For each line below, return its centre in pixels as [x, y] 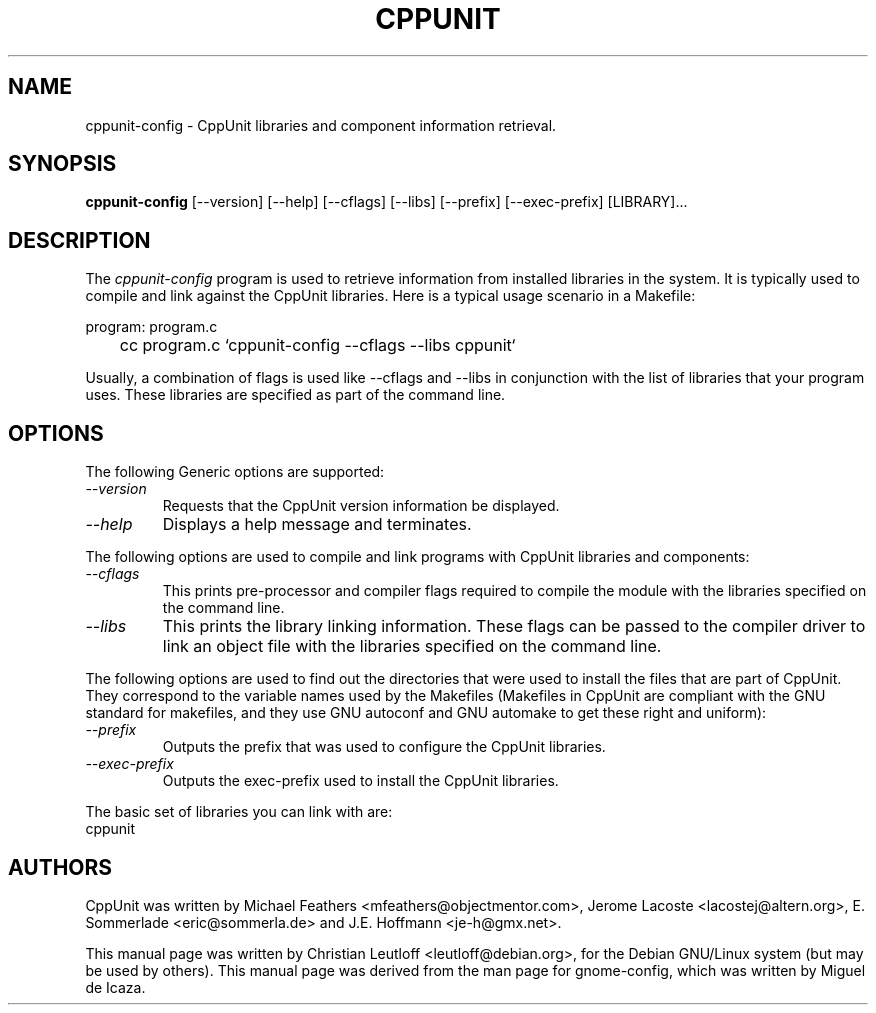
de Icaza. [115, 987]
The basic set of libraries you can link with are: [239, 812]
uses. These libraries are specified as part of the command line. [295, 395]
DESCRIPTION [79, 240]
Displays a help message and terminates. [317, 524]
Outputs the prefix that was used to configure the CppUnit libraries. [384, 747]
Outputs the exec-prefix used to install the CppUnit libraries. [360, 781]
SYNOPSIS [62, 164]
